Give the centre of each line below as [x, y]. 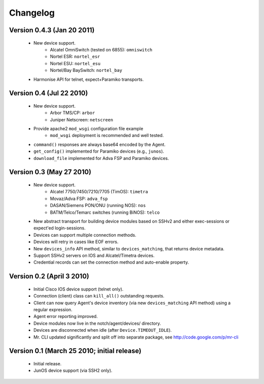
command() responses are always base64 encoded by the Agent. [99, 144]
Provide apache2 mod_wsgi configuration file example [88, 129]
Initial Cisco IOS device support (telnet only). [78, 289]
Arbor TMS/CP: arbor [73, 113]
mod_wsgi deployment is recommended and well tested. [107, 136]
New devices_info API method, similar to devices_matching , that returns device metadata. [129, 248]
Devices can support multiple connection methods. [85, 235]
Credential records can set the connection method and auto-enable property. [111, 262]
